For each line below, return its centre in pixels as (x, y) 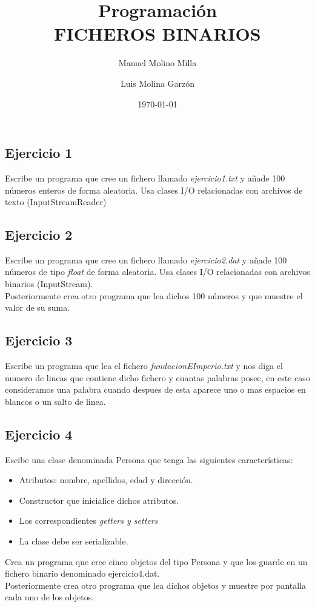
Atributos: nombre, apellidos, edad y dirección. (106, 480)
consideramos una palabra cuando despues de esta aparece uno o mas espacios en (155, 389)
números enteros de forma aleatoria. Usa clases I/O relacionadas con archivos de (154, 190)
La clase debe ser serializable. (74, 541)
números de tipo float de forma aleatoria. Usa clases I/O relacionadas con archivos (157, 272)
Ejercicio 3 (39, 340)
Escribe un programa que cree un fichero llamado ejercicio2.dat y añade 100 (146, 259)
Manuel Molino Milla (157, 63)
